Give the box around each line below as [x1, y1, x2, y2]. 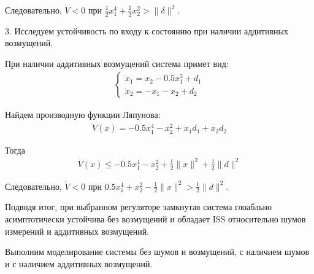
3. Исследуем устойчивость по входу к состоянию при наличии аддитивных [5, 24, 288, 37]
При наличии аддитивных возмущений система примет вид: [5, 57, 229, 70]
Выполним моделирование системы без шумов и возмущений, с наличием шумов [5, 245, 310, 258]
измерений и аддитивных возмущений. [5, 224, 150, 237]
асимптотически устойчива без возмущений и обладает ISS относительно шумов [5, 213, 306, 225]
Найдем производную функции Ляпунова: [5, 108, 161, 120]
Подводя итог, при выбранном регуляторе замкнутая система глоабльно [5, 200, 272, 213]
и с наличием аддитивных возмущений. [5, 257, 153, 270]
